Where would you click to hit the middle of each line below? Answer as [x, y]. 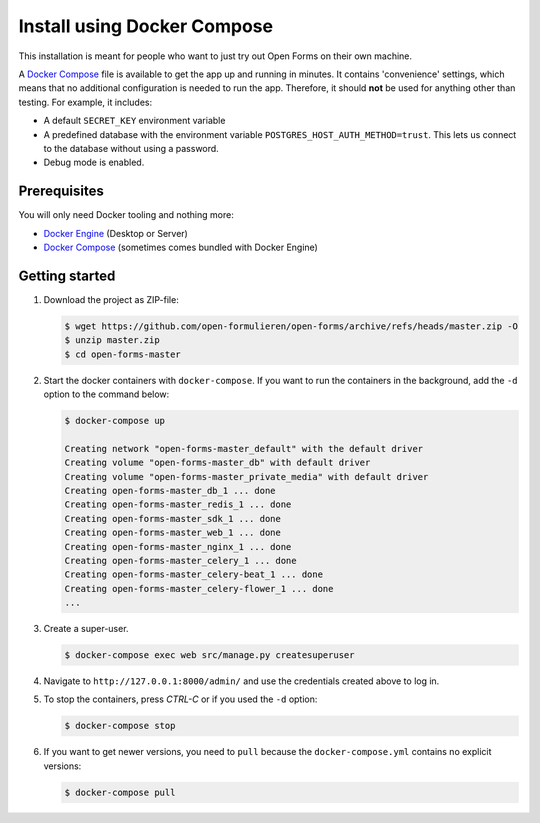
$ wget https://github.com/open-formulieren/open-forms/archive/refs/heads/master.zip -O [291, 326]
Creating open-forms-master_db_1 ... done [170, 490]
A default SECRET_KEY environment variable [134, 121]
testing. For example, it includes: [85, 102]
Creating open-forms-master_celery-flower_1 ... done [199, 588]
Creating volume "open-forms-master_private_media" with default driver [246, 476]
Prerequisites [61, 191]
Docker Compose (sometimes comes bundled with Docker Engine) [181, 247]
